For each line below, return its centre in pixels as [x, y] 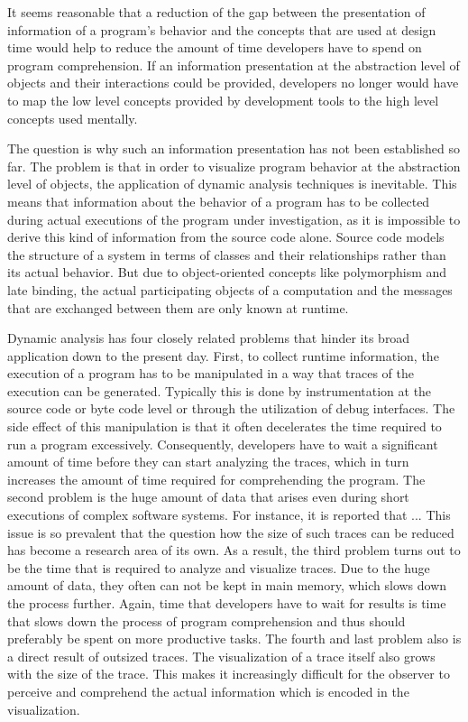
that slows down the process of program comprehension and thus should [206, 620]
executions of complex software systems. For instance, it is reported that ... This [229, 515]
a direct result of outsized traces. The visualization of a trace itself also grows [221, 656]
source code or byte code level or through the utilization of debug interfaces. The [231, 408]
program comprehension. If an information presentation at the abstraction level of [234, 65]
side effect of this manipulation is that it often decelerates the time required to [225, 426]
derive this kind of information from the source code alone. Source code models [226, 237]
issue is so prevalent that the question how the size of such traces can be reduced [231, 532]
